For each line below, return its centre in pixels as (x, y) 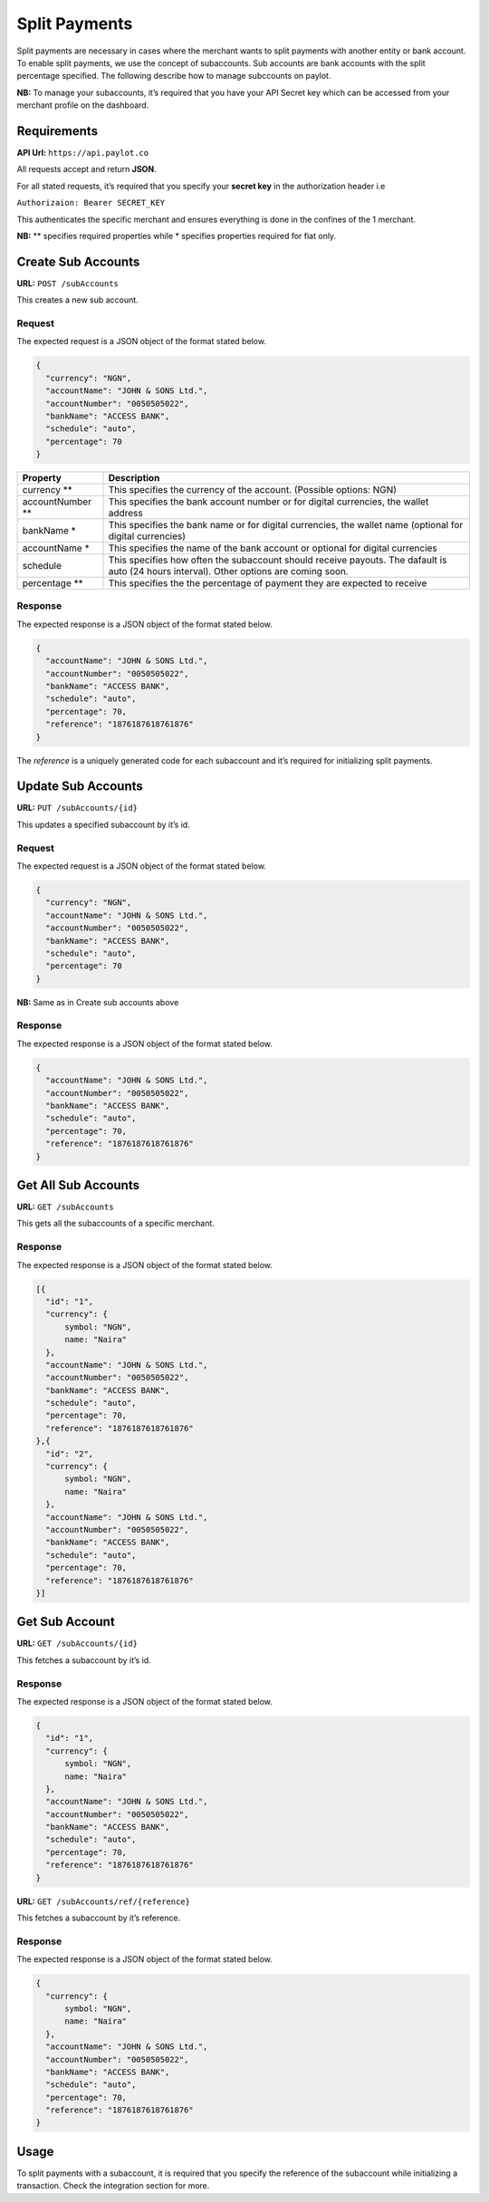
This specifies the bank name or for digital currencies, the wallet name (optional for (286, 525)
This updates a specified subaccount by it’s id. (103, 824)
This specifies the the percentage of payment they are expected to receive (268, 583)
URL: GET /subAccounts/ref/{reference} (103, 1901)
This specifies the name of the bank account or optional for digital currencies (273, 548)
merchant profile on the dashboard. (83, 105)
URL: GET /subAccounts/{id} (77, 1643)
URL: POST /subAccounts (68, 283)
